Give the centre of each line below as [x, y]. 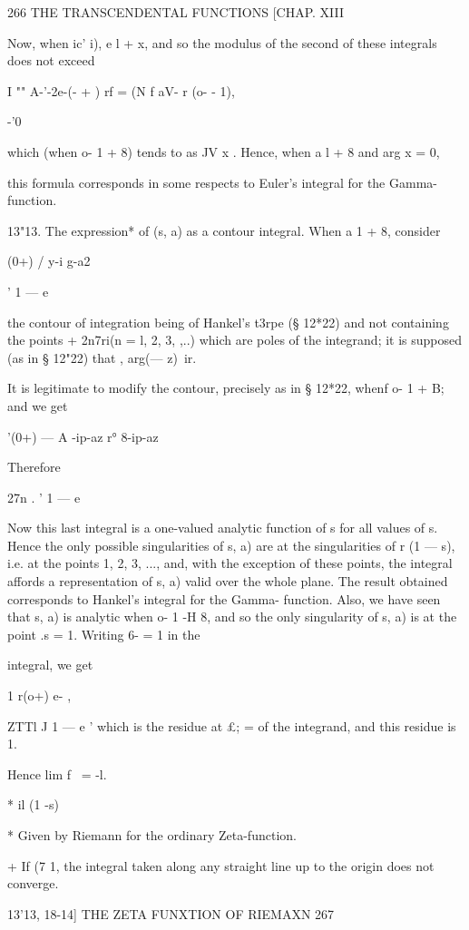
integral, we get [50, 665]
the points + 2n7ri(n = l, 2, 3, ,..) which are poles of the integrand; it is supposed [235, 340]
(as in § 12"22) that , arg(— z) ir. [102, 357]
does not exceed [51, 60]
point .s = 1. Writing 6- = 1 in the [104, 634]
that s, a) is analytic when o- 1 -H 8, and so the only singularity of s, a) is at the [232, 617]
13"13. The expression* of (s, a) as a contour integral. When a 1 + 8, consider [224, 230]
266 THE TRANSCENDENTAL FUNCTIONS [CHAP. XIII [176, 12]
